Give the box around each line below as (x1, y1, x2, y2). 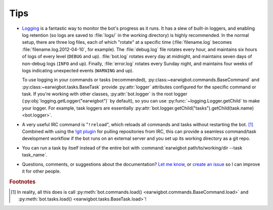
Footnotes (9, 178, 36, 185)
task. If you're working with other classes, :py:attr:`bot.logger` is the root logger (22, 91, 188, 97)
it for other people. (22, 168, 61, 174)
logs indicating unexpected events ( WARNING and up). (22, 67, 134, 73)
